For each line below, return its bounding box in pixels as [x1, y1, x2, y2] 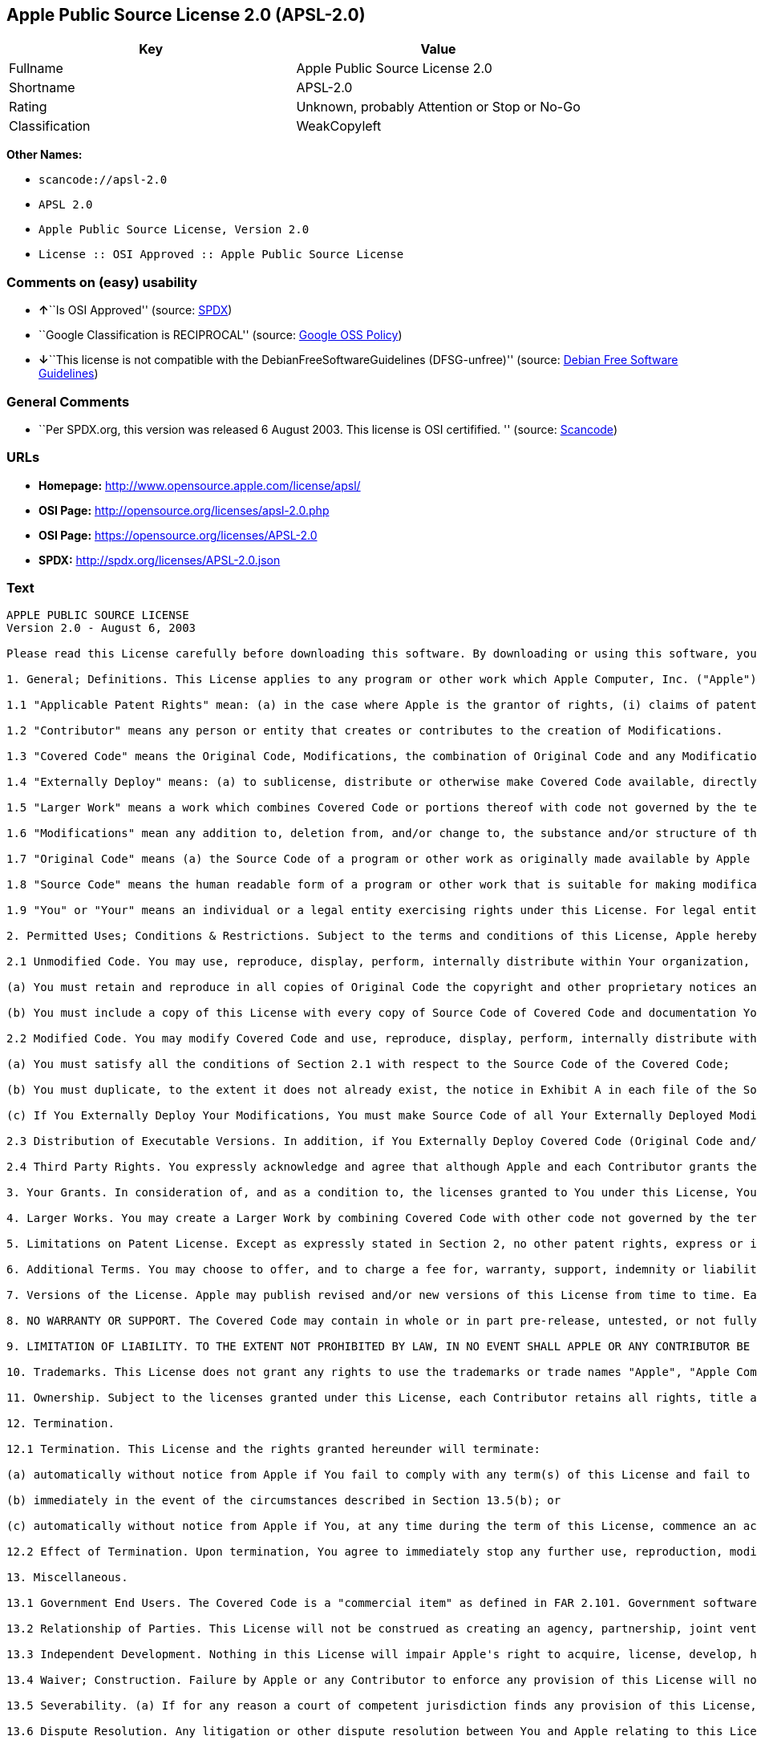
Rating [9, 99, 47, 115]
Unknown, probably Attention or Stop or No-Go [296, 99, 581, 115]
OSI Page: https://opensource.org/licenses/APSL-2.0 [38, 528, 318, 542]
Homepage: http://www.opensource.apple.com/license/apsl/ [38, 478, 361, 492]
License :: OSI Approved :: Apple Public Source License [38, 248, 404, 261]
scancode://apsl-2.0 [38, 173, 168, 187]
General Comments [6, 393, 130, 410]
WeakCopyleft [296, 118, 382, 135]
